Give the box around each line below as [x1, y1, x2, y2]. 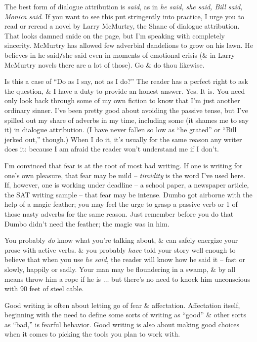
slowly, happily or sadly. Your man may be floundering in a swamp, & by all [4, 264, 236, 274]
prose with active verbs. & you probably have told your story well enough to [4, 244, 236, 255]
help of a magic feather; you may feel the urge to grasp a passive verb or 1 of [4, 199, 238, 209]
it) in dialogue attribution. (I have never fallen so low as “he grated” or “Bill [4, 124, 237, 135]
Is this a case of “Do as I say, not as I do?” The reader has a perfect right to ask [4, 76, 248, 86]
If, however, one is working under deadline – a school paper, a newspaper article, [4, 180, 249, 190]
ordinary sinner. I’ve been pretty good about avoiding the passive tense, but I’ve [4, 105, 248, 115]
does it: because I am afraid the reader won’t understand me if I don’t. [4, 144, 219, 154]
